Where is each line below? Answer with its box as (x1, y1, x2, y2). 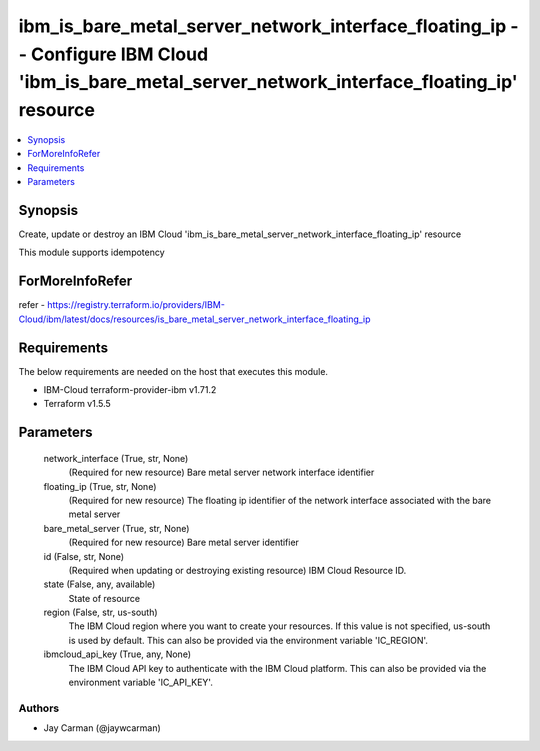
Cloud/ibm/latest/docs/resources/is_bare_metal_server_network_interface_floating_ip (18, 313, 371, 325)
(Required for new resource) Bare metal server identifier (68, 536, 300, 549)
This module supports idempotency (18, 246, 165, 259)
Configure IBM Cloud (30, 43, 209, 65)
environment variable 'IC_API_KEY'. (68, 676, 214, 689)
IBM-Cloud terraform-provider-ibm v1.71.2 (43, 384, 217, 395)
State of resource (68, 592, 141, 604)
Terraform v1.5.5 (43, 398, 112, 410)
